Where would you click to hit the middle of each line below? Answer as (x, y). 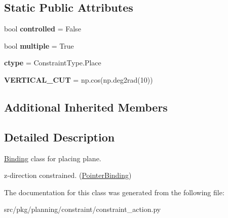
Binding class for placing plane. (53, 158)
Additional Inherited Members (86, 107)
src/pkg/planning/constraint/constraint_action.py (83, 209)
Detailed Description (60, 137)
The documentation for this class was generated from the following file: (114, 192)
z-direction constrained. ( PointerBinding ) (68, 175)
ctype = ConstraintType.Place (53, 63)
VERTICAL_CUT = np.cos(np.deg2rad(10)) (79, 79)
